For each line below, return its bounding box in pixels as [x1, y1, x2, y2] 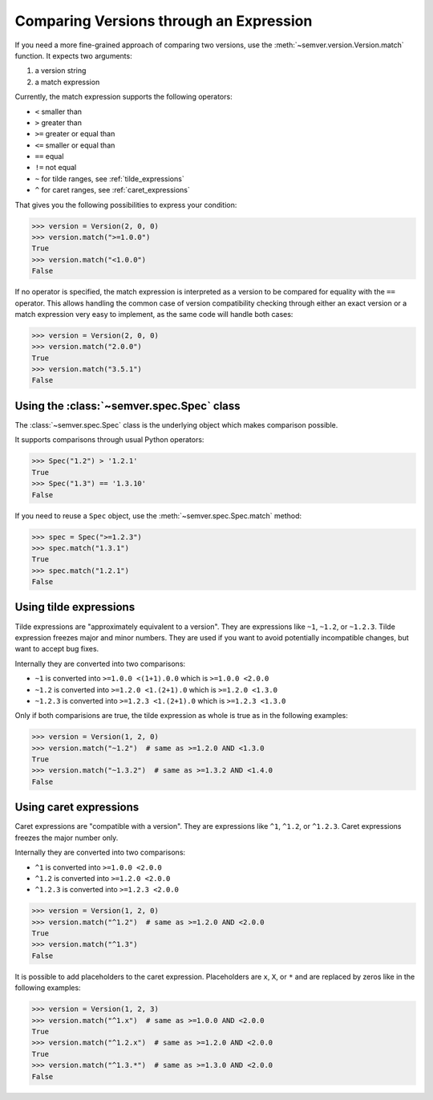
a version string [34, 66, 87, 75]
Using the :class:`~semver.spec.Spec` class [14, 399, 241, 412]
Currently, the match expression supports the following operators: [14, 92, 233, 102]
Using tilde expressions [14, 600, 136, 614]
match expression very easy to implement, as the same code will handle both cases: [14, 309, 293, 319]
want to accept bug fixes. [14, 644, 99, 654]
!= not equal [34, 163, 77, 173]
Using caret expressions [14, 801, 140, 814]
